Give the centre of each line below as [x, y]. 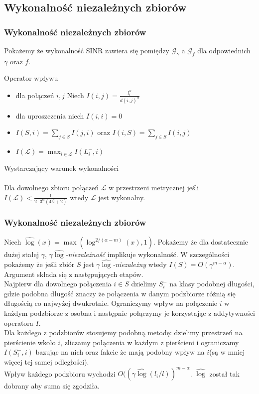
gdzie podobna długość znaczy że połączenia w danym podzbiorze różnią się [120, 293]
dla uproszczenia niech [50, 115]
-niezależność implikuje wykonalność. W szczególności [147, 254]
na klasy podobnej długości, [212, 284]
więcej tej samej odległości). [47, 362]
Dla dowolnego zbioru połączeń [52, 187]
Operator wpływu [31, 78]
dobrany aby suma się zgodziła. [52, 386]
